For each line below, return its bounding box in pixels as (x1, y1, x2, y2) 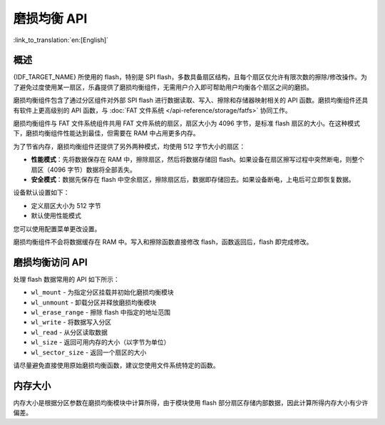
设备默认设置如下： (13, 188, 70, 197)
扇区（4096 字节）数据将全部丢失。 (31, 165, 137, 174)
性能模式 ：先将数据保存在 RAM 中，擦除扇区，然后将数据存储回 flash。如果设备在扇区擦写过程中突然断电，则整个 (31, 155, 365, 164)
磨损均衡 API (13, 11, 88, 26)
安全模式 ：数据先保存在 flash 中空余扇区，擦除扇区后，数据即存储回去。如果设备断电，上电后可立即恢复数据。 (31, 175, 355, 183)
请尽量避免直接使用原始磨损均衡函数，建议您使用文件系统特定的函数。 (13, 361, 220, 369)
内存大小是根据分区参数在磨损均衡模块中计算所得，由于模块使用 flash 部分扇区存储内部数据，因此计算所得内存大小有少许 (13, 398, 369, 406)
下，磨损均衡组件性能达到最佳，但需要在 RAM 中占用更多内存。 (13, 129, 200, 138)
